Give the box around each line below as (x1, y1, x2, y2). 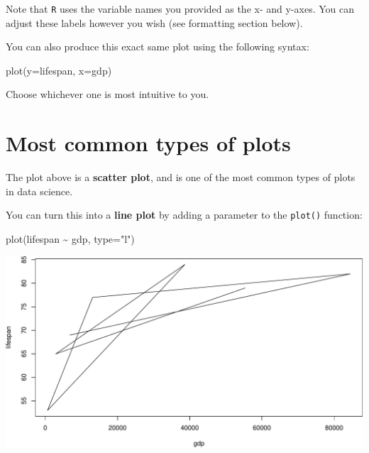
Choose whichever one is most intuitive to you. (6, 87, 209, 102)
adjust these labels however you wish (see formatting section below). (6, 15, 303, 30)
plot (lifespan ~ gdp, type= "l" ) (6, 231, 135, 246)
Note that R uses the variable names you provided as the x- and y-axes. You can (6, 1, 354, 16)
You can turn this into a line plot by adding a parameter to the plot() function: (6, 207, 363, 222)
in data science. (6, 183, 73, 198)
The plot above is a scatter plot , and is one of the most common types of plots (6, 170, 356, 185)
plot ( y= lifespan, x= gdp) (6, 62, 112, 77)
